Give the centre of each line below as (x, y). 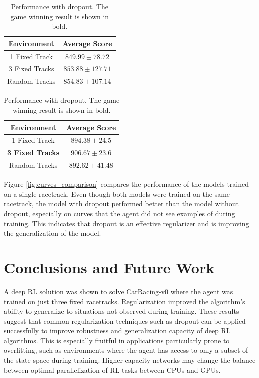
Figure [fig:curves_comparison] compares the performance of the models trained (127, 184)
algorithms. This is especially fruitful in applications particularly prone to (117, 340)
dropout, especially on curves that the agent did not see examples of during (120, 213)
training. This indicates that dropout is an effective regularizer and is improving (127, 223)
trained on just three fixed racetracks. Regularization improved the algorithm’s (125, 301)
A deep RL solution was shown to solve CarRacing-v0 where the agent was (119, 291)
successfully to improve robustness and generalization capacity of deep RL (117, 330)
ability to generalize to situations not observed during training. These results (122, 311)
